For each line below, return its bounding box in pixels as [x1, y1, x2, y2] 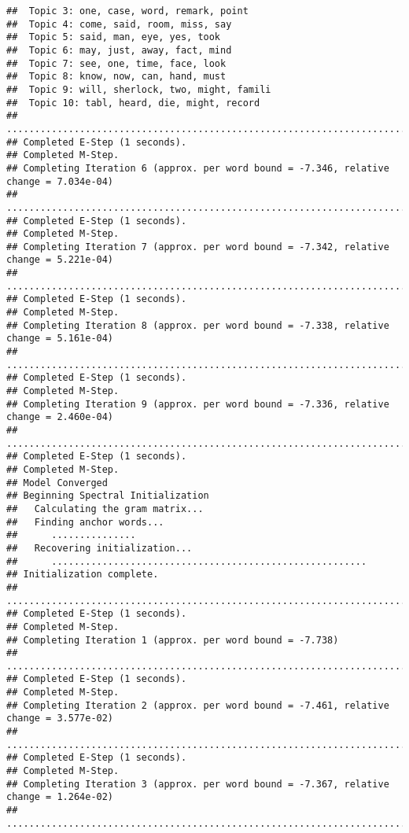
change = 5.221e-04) [6, 254, 114, 266]
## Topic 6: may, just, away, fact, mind [6, 44, 232, 56]
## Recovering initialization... [6, 542, 193, 554]
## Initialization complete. [6, 569, 159, 581]
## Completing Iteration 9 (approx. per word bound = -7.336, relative [6, 398, 389, 410]
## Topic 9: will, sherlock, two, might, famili [6, 83, 271, 95]
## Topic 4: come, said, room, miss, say [6, 18, 232, 30]
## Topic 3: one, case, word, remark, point [6, 6, 249, 17]
